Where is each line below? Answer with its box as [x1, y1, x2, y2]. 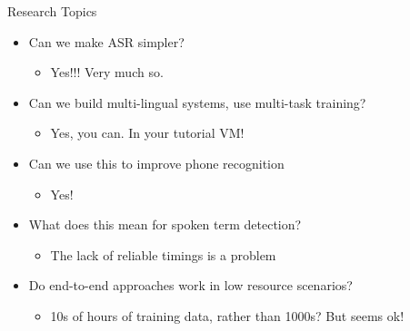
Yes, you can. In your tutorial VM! [50, 123, 245, 142]
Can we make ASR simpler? [28, 32, 185, 51]
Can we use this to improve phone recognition [28, 153, 285, 172]
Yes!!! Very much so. [50, 63, 164, 82]
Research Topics [7, 2, 97, 20]
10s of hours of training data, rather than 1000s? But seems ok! [50, 306, 405, 325]
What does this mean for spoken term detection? [28, 215, 302, 234]
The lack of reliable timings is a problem [50, 245, 276, 264]
